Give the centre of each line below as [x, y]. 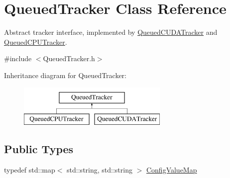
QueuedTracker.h [69, 58]
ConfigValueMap [172, 169]
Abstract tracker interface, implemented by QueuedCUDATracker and [111, 32]
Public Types [39, 149]
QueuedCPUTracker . [36, 42]
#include [18, 58]
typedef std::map [30, 169]
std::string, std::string [100, 169]
